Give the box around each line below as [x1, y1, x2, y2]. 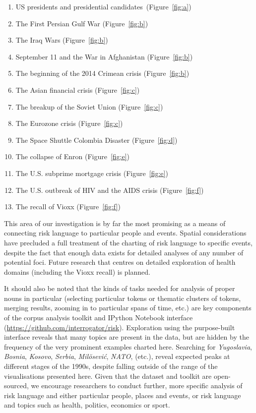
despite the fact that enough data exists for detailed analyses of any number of [4, 247, 244, 257]
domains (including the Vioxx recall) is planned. [4, 266, 151, 277]
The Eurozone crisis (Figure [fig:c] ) [15, 118, 123, 128]
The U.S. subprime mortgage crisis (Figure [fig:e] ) [15, 168, 168, 178]
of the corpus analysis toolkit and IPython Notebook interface [4, 312, 193, 323]
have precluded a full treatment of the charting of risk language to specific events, [4, 237, 253, 247]
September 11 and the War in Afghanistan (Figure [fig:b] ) [15, 51, 193, 61]
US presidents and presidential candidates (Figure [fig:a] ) [15, 1, 192, 11]
